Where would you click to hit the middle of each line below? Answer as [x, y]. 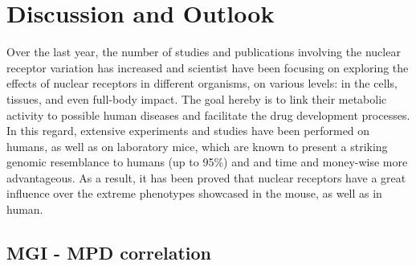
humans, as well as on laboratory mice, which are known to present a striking [197, 146]
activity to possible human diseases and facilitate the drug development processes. [208, 115]
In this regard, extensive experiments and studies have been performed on [188, 131]
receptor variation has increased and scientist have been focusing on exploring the [208, 67]
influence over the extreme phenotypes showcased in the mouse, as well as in [194, 193]
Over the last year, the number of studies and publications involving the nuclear [204, 52]
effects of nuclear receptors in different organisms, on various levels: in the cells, [202, 83]
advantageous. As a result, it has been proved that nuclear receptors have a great [206, 177]
